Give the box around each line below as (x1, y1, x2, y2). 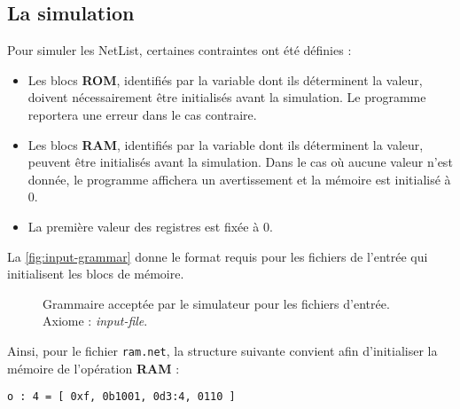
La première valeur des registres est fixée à (27, 216, 260, 235)
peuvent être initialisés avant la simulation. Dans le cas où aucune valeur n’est (27, 153, 453, 171)
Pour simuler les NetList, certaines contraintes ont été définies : (7, 41, 352, 59)
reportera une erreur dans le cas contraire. (27, 105, 257, 123)
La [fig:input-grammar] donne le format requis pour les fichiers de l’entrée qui (7, 247, 428, 265)
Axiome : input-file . (43, 311, 148, 330)
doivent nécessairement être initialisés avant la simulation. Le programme (27, 88, 426, 106)
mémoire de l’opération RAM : (7, 358, 180, 377)
